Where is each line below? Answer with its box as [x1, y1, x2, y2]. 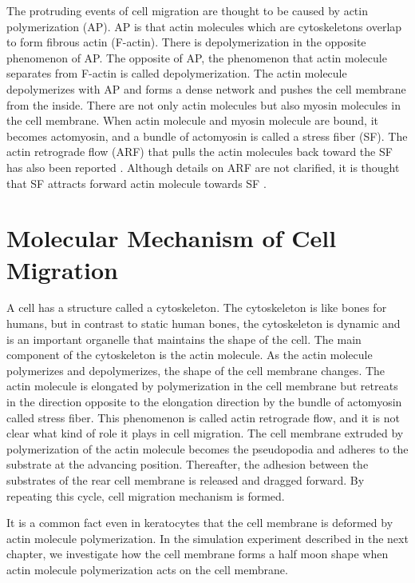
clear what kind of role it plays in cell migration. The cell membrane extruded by [6, 425, 404, 441]
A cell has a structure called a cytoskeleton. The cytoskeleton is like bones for [6, 299, 387, 316]
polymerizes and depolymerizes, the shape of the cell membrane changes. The [6, 361, 385, 378]
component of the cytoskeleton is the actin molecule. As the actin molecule [6, 346, 373, 363]
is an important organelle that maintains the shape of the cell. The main [6, 330, 362, 347]
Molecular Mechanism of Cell [6, 222, 337, 254]
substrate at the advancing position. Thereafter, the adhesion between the [6, 456, 369, 473]
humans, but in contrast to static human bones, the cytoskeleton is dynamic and [6, 315, 401, 332]
